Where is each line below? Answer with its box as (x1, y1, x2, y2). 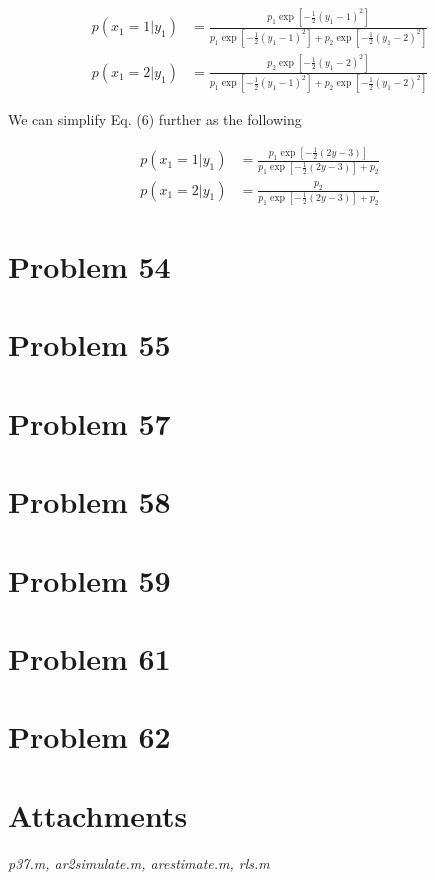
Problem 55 (8, 324, 171, 365)
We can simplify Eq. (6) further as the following (8, 109, 302, 130)
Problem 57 (8, 402, 171, 443)
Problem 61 (8, 637, 171, 678)
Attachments (8, 794, 188, 835)
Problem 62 (8, 716, 171, 757)
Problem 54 (8, 246, 171, 287)
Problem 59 (8, 559, 171, 600)
